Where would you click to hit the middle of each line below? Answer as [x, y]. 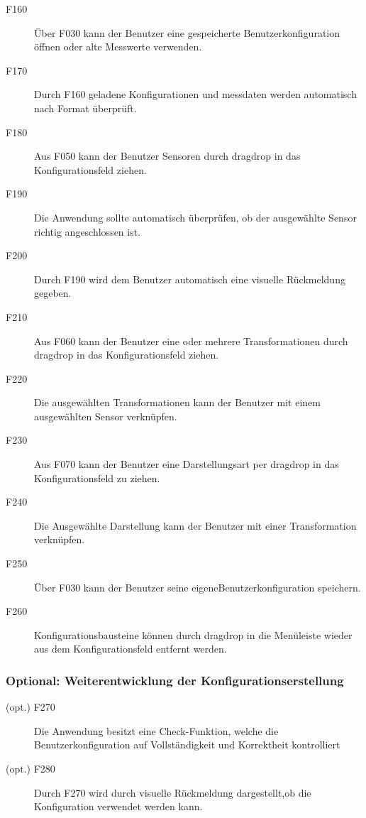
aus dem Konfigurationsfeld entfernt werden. [131, 649]
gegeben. [53, 293]
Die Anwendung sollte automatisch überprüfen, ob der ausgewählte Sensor [195, 217]
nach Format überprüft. [85, 108]
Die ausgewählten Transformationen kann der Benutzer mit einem [177, 402]
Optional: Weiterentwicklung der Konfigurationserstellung [175, 680]
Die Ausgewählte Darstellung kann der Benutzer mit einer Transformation [195, 525]
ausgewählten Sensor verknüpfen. [106, 416]
